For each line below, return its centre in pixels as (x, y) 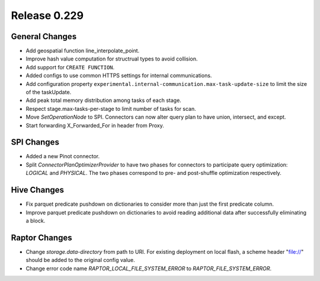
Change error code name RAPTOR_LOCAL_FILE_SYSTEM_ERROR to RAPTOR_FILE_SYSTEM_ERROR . (149, 268)
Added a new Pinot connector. (63, 157)
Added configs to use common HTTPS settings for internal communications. (119, 76)
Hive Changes (38, 190)
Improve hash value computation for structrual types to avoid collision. (112, 59)
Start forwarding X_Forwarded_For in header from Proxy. (95, 125)
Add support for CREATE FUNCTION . (70, 67)
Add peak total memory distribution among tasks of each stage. (104, 100)
